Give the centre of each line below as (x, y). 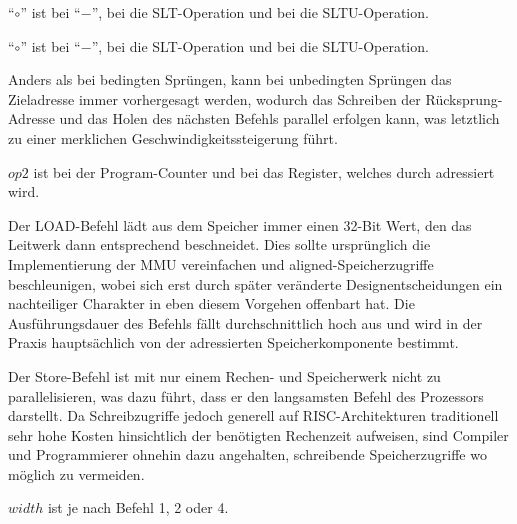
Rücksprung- (464, 98)
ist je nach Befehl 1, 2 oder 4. (138, 507)
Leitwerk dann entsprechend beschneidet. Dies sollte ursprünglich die (219, 244)
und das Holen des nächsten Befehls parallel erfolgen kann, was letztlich (279, 118)
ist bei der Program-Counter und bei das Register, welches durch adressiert (264, 171)
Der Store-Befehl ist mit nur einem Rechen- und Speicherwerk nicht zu (224, 375)
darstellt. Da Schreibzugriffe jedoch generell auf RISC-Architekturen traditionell (253, 415)
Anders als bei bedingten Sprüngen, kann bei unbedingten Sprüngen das (230, 79)
